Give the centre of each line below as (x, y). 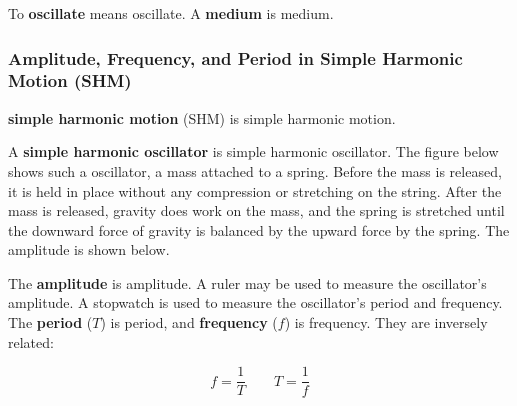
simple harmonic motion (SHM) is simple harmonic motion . (202, 117)
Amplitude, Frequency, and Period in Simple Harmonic (235, 57)
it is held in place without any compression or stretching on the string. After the (255, 190)
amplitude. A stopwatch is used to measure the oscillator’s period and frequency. (255, 302)
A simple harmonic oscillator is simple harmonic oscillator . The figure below (253, 151)
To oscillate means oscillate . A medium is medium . (171, 13)
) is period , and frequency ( (189, 322)
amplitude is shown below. (89, 249)
